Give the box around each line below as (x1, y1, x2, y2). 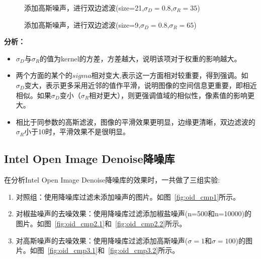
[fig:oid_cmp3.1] (47, 245, 98, 255)
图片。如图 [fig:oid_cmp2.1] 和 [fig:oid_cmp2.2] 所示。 (16, 218, 187, 228)
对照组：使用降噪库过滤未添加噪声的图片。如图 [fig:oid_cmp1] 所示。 (16, 191, 240, 202)
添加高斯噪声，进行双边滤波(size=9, (24, 19, 141, 30)
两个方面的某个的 (16, 70, 72, 80)
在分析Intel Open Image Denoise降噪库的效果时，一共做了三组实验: (4, 175, 220, 185)
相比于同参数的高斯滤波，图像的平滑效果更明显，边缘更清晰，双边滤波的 (16, 116, 255, 127)
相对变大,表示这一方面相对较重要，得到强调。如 (91, 70, 248, 80)
